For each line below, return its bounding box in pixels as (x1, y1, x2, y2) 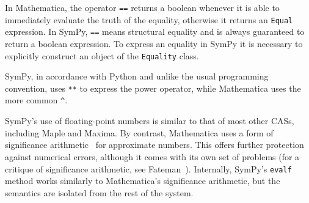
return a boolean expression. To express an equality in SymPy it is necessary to (5, 37, 303, 50)
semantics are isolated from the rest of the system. (5, 186, 194, 199)
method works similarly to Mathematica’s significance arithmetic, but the (5, 174, 280, 187)
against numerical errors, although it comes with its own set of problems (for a (5, 150, 300, 163)
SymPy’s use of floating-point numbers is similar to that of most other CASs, (5, 114, 294, 127)
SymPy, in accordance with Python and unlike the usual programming (5, 70, 269, 83)
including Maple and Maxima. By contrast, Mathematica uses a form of (5, 126, 274, 139)
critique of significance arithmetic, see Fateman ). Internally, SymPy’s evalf (5, 162, 292, 175)
